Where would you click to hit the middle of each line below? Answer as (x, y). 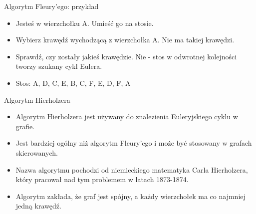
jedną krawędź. (38, 206)
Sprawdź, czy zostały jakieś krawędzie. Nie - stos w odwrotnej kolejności (126, 56)
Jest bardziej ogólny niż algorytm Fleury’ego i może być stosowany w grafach (134, 143)
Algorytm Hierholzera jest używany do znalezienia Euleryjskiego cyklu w (127, 116)
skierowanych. (37, 152)
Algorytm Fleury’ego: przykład (51, 6)
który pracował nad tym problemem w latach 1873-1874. (102, 179)
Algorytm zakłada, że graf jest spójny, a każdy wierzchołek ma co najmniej (130, 196)
